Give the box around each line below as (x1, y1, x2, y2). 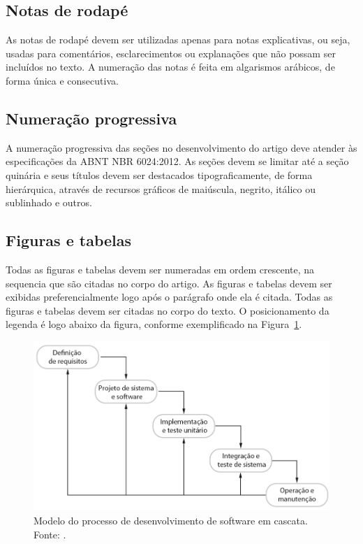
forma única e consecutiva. (6, 73, 119, 87)
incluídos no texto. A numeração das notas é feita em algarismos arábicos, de (6, 59, 335, 74)
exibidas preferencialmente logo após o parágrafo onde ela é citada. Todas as (6, 289, 333, 304)
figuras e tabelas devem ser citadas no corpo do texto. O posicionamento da (6, 303, 329, 317)
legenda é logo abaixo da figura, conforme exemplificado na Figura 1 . (6, 317, 302, 331)
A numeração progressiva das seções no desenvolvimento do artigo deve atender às (6, 140, 357, 155)
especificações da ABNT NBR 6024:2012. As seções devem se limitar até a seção (6, 154, 349, 169)
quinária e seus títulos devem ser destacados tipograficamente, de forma (6, 167, 313, 182)
